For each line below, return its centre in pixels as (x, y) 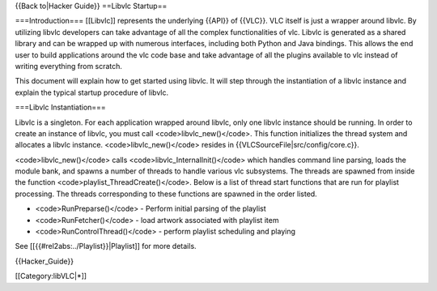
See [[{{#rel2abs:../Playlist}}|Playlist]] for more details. (106, 246)
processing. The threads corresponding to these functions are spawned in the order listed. (166, 194)
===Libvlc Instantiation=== (61, 107)
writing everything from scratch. (69, 66)
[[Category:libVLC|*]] (51, 276)
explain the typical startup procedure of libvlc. (92, 92)
